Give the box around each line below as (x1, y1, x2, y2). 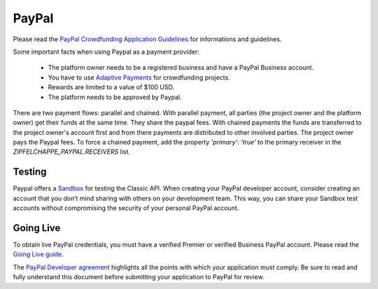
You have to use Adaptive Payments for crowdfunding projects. (48, 73, 230, 82)
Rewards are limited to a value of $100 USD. (48, 83, 175, 91)
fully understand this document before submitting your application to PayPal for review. (13, 273, 265, 281)
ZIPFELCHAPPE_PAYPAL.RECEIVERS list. (13, 147, 131, 156)
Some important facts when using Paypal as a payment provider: (13, 47, 199, 56)
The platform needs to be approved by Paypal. (48, 93, 182, 101)
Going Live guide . (13, 250, 64, 258)
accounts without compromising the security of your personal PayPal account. (13, 204, 239, 212)
